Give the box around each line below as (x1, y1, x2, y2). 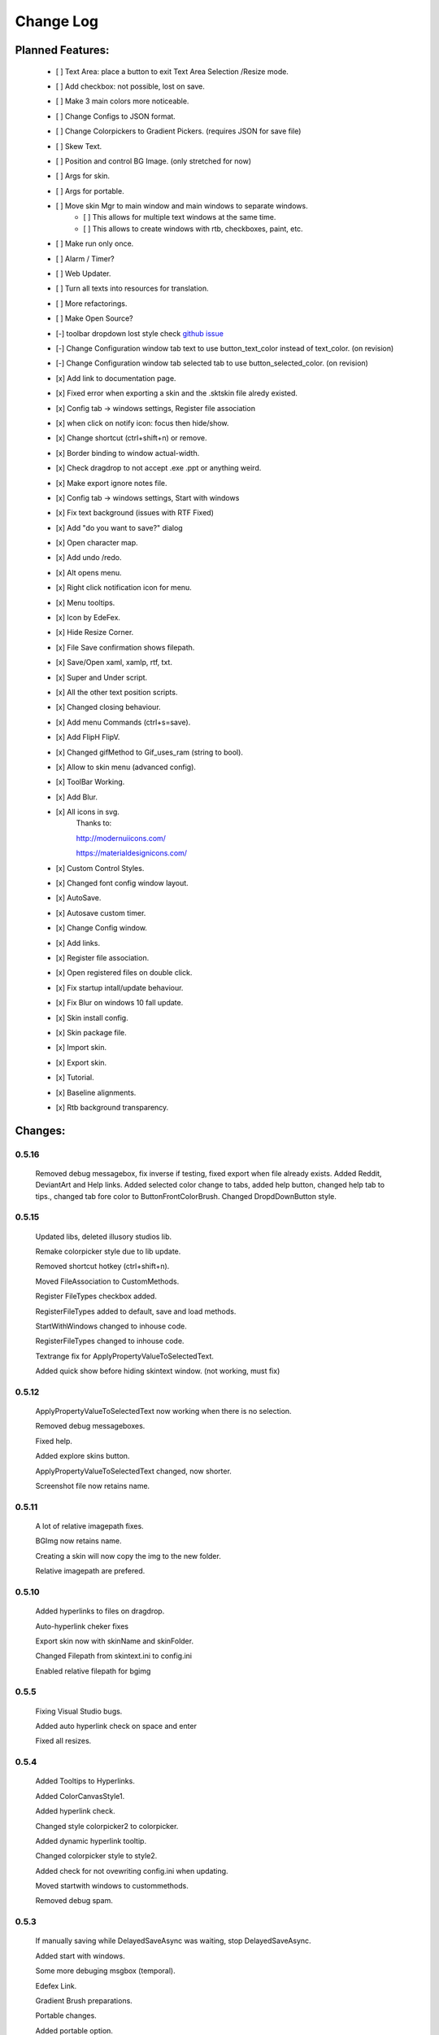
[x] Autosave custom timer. (55, 908, 146, 917)
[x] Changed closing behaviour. (55, 702, 162, 712)
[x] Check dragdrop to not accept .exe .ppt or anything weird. (55, 463, 262, 473)
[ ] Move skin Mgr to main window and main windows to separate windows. (55, 201, 308, 211)
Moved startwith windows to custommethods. (35, 1881, 189, 1891)
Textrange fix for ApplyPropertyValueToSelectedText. (35, 1351, 215, 1361)
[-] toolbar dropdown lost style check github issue (55, 328, 224, 338)
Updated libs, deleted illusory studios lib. (35, 1232, 172, 1241)
